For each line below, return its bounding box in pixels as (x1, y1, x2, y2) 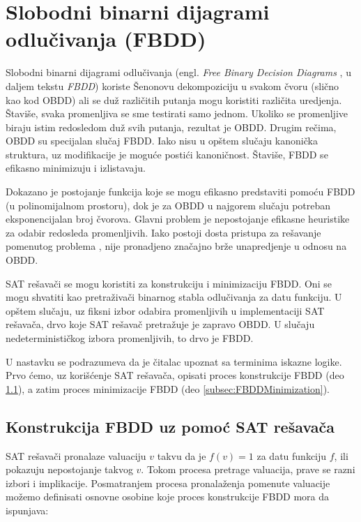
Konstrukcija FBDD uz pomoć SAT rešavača (6, 415, 335, 437)
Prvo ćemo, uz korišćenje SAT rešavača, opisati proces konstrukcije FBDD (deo (6, 368, 344, 382)
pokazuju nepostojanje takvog (6, 462, 133, 477)
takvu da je (157, 448, 206, 463)
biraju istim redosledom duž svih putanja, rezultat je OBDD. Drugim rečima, (6, 119, 337, 134)
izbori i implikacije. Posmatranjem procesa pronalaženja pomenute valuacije (6, 475, 330, 490)
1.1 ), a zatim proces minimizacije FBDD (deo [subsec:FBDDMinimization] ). (6, 381, 330, 396)
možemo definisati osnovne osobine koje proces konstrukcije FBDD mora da (6, 489, 330, 504)
